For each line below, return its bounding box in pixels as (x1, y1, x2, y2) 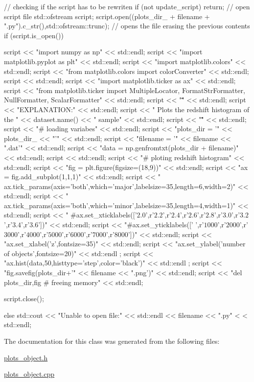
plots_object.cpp (4, 369, 55, 379)
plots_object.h (4, 352, 48, 362)
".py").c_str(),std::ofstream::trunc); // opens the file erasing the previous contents (4, 21, 250, 31)
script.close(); (4, 293, 44, 304)
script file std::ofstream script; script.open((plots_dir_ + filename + (4, 11, 210, 21)
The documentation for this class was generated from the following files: (4, 336, 220, 346)
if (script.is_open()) (4, 30, 64, 40)
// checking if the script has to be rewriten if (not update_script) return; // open (4, 1, 250, 11)
